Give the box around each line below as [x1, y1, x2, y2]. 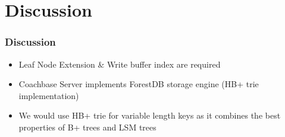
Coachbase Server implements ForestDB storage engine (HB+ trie [18, 78, 259, 90]
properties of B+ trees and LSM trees [18, 120, 156, 133]
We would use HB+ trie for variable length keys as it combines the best [18, 109, 281, 122]
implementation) [18, 89, 79, 101]
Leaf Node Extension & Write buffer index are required [18, 58, 221, 70]
